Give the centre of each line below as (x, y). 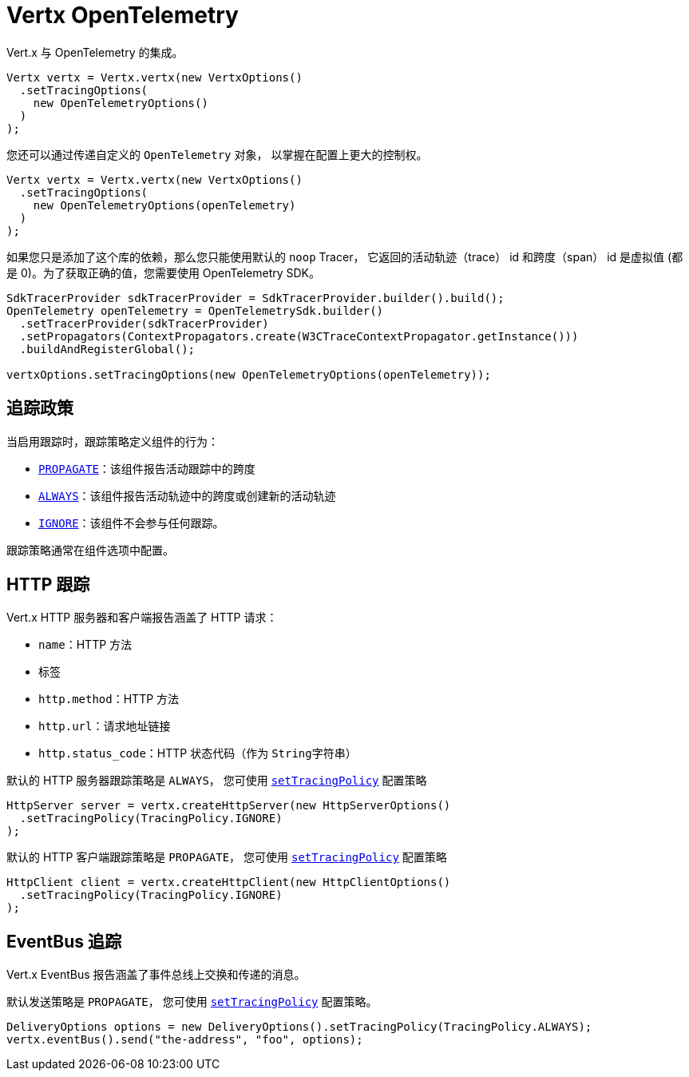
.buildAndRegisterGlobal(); (107, 349)
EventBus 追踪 (64, 941)
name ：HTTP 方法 (85, 645)
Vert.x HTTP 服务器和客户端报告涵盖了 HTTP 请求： (142, 618)
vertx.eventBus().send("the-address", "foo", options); (185, 1040)
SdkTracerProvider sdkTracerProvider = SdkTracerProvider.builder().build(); (255, 298)
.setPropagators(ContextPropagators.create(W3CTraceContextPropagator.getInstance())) (299, 336)
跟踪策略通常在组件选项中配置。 (90, 550)
